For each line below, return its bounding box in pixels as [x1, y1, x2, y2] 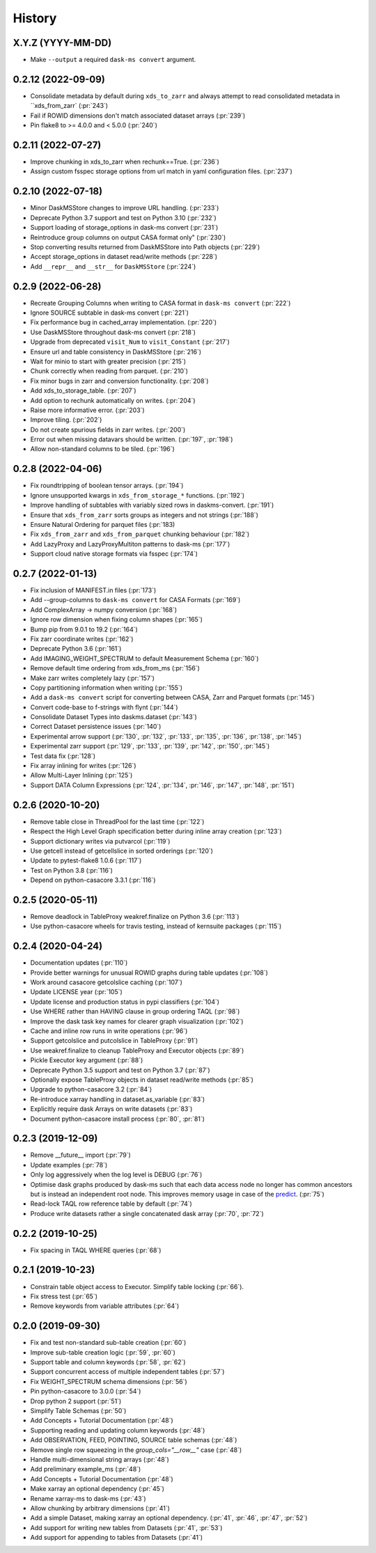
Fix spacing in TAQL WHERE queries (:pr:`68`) [30, 1246, 162, 1254]
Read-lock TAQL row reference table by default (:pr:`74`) [30, 1199, 193, 1208]
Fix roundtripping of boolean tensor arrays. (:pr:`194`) [30, 481, 184, 490]
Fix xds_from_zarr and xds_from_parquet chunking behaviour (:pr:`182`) [30, 530, 250, 539]
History [13, 10, 57, 26]
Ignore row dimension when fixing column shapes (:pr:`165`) [30, 615, 203, 624]
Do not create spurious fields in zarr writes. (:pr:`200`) [30, 425, 186, 434]
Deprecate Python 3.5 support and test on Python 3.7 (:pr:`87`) [30, 1066, 210, 1074]
